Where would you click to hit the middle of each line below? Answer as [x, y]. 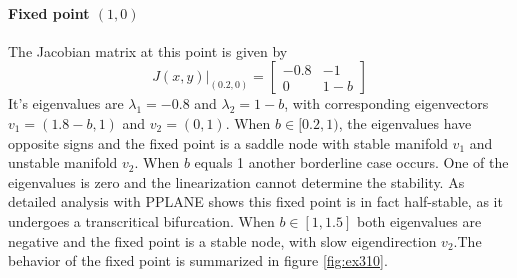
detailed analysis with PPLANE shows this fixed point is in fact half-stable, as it [255, 201]
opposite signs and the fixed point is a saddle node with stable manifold [228, 142]
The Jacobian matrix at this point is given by [148, 50]
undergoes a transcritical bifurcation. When [141, 220]
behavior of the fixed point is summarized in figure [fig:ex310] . [198, 260]
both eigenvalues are [419, 220]
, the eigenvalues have [405, 122]
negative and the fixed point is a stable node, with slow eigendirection [222, 240]
